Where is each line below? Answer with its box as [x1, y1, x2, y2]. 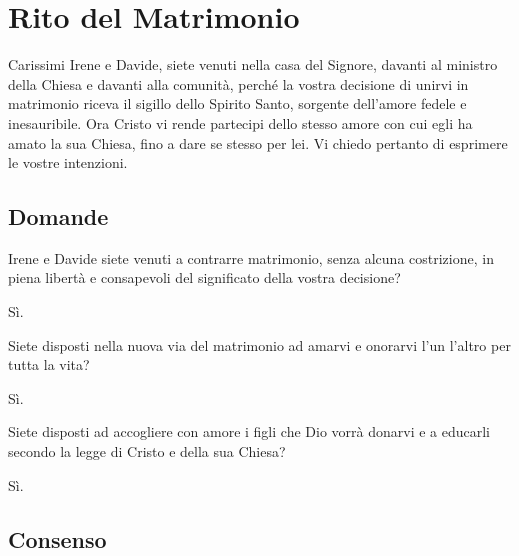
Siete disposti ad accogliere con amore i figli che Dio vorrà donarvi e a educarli [8, 421, 491, 442]
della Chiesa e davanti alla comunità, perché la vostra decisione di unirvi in [8, 73, 469, 94]
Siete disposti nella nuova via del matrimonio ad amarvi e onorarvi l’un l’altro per [8, 334, 511, 355]
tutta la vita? [8, 354, 90, 375]
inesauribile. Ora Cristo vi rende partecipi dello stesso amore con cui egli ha [8, 112, 473, 133]
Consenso [8, 523, 107, 554]
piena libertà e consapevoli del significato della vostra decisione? [8, 267, 401, 288]
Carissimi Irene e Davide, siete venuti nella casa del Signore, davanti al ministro [8, 54, 498, 75]
